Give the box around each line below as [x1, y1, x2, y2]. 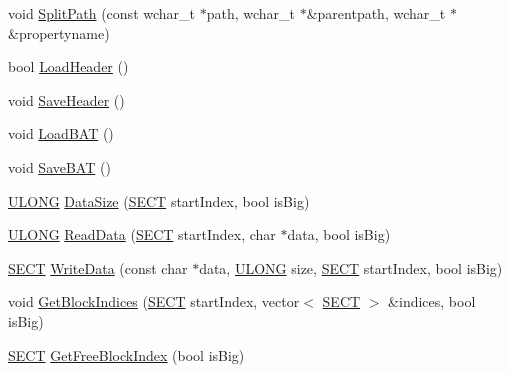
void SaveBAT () [8, 156, 111, 177]
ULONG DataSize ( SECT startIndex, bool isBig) [8, 190, 310, 211]
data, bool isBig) [287, 224, 391, 245]
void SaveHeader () [8, 89, 125, 110]
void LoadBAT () [8, 123, 114, 144]
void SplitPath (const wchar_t [8, 3, 196, 23]
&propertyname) [8, 22, 110, 43]
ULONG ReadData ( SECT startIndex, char [8, 224, 276, 245]
